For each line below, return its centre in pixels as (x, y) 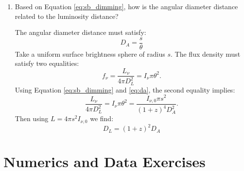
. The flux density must (206, 54)
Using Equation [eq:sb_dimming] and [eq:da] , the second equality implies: (125, 89)
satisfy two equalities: (47, 63)
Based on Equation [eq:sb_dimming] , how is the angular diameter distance (126, 6)
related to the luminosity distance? (67, 16)
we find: (102, 118)
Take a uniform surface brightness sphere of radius (90, 54)
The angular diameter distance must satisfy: (80, 32)
